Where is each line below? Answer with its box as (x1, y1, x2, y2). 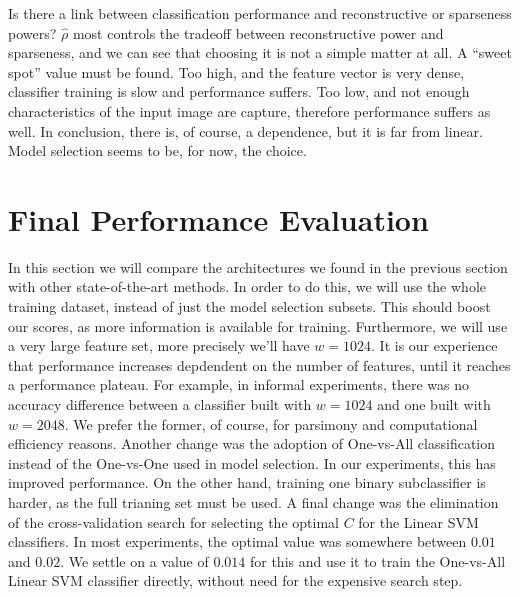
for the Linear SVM (358, 511, 479, 532)
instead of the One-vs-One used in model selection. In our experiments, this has (8, 452, 496, 473)
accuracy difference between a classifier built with (8, 394, 312, 415)
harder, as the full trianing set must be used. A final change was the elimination (8, 492, 499, 512)
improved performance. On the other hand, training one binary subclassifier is (8, 472, 486, 493)
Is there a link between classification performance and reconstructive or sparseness (8, 3, 512, 23)
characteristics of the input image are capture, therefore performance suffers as (8, 100, 491, 121)
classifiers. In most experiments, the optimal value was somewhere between (8, 531, 467, 552)
